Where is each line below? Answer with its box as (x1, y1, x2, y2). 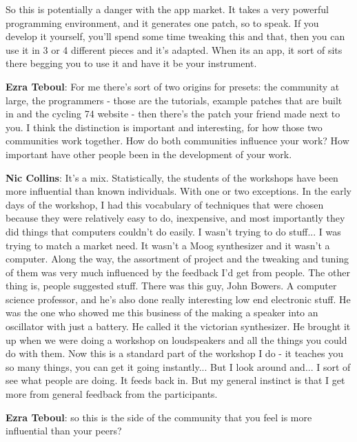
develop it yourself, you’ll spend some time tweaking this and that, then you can (6, 29, 345, 44)
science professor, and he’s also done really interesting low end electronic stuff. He (6, 291, 351, 306)
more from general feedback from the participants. (6, 387, 218, 401)
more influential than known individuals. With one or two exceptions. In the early (6, 184, 351, 198)
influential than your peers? (6, 423, 122, 438)
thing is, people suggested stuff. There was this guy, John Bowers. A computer (6, 278, 337, 293)
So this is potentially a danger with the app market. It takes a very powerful (6, 2, 329, 16)
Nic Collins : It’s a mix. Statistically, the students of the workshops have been (6, 170, 338, 184)
